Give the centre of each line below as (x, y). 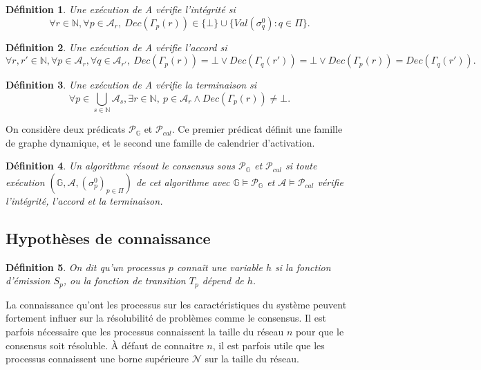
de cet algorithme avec (183, 182)
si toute (301, 166)
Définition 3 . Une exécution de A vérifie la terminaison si (131, 85)
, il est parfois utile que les (268, 345)
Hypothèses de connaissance (108, 238)
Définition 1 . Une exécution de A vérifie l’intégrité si (121, 9)
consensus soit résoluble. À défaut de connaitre (105, 345)
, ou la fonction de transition (124, 280)
